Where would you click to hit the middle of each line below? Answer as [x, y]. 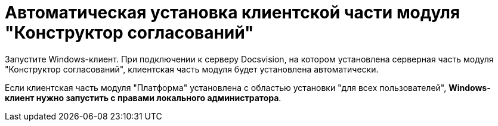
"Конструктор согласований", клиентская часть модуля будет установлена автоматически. [192, 69]
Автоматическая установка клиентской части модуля [233, 12]
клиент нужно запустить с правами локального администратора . [143, 97]
